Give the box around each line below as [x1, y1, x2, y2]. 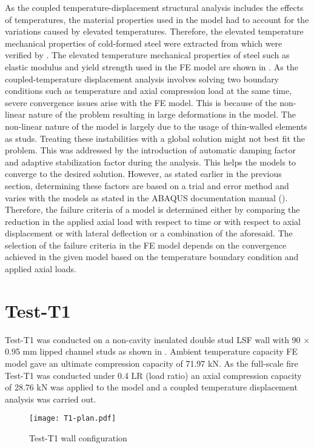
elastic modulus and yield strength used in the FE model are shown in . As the [5, 60, 298, 73]
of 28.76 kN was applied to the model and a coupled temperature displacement [5, 381, 298, 393]
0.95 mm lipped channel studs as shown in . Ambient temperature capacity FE [5, 345, 298, 358]
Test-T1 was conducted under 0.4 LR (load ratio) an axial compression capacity [5, 369, 302, 381]
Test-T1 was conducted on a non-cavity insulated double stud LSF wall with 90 [5, 333, 301, 346]
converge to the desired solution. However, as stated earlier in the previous [5, 167, 282, 180]
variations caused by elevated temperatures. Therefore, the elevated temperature [5, 25, 304, 38]
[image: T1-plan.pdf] [29, 414, 116, 423]
